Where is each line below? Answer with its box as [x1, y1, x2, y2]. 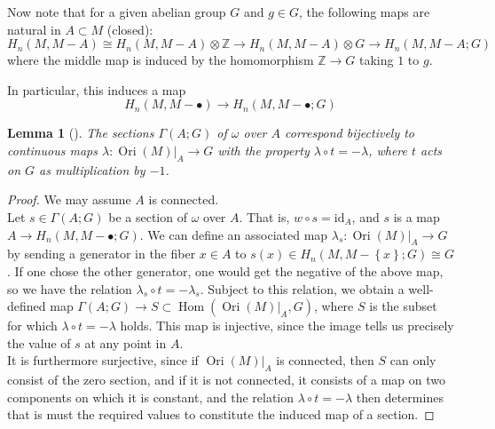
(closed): [106, 20, 153, 38]
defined [7, 297, 46, 315]
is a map [393, 207, 440, 226]
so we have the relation [7, 279, 132, 298]
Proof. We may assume [7, 190, 131, 209]
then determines [356, 387, 444, 406]
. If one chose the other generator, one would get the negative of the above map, [7, 261, 444, 280]
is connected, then [276, 351, 374, 369]
